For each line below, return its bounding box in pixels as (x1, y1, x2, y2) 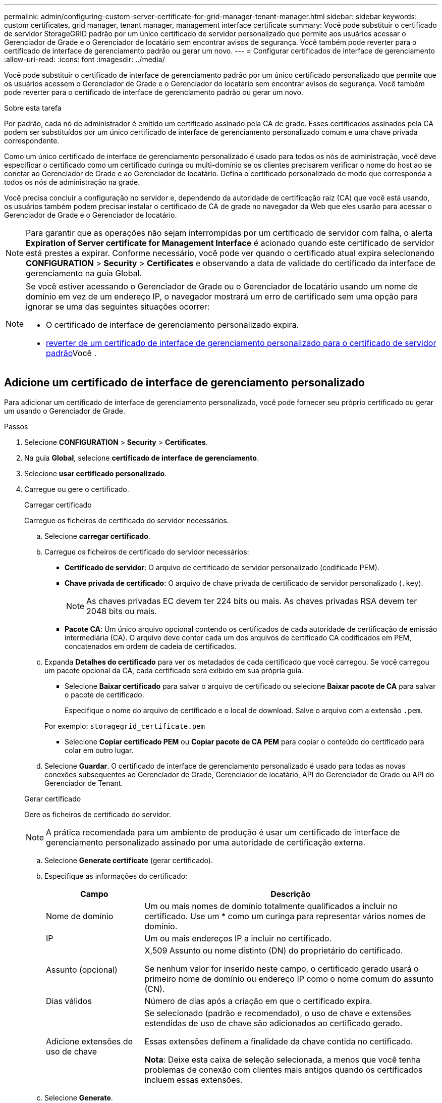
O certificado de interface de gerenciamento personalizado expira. (46, 320, 299, 330)
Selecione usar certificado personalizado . (24, 469, 167, 478)
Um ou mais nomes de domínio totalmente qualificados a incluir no (144, 900, 398, 911)
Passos (4, 422, 28, 431)
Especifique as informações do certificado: (44, 871, 188, 880)
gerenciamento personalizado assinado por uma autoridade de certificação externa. (46, 837, 365, 847)
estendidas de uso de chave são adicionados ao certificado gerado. (144, 1018, 403, 1028)
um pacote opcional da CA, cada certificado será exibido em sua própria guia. (44, 666, 304, 675)
